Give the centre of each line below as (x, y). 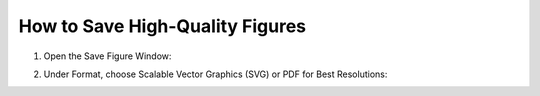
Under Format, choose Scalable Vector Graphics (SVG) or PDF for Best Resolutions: (215, 74)
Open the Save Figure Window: (107, 56)
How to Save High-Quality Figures (162, 26)
